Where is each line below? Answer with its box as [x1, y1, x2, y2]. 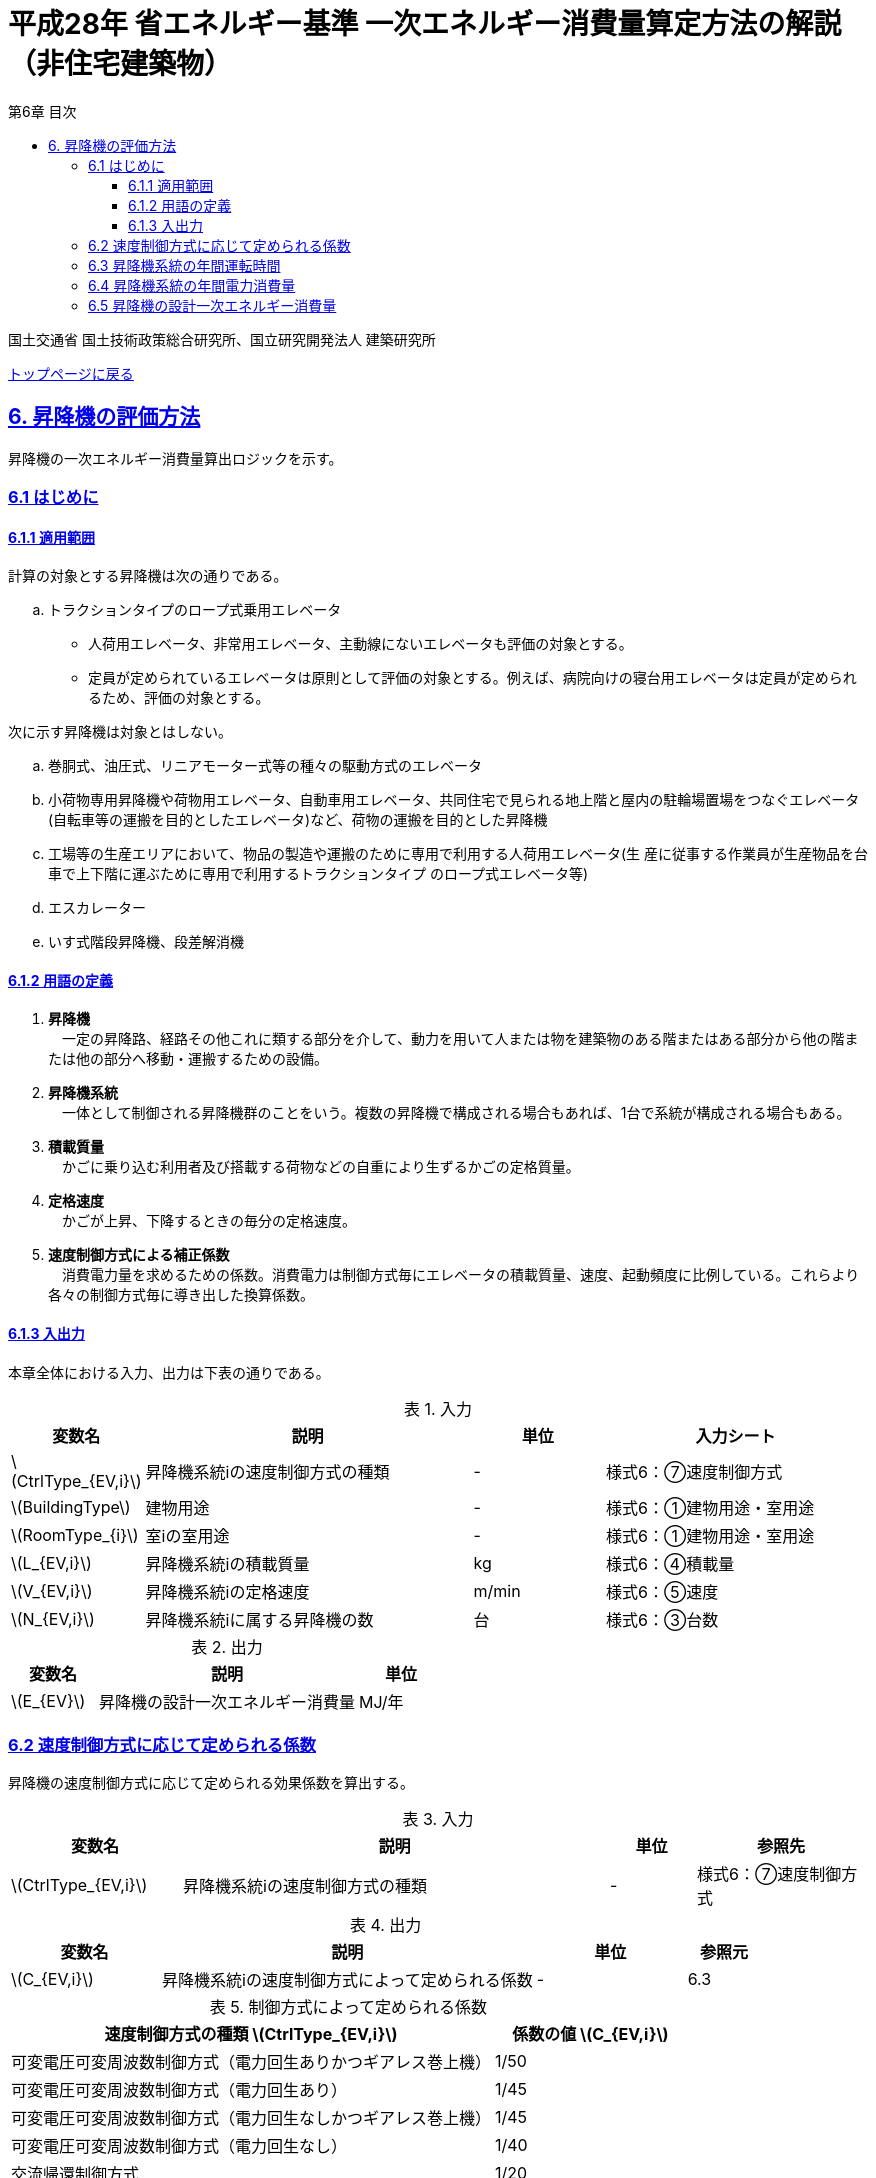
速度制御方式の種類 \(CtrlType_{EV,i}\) [104, 2024, 398, 2045]
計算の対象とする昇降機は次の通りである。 [8, 567, 288, 585]
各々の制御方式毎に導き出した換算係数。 [48, 1286, 314, 1304]
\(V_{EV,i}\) [11, 1580, 93, 1601]
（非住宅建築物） [8, 47, 233, 81]
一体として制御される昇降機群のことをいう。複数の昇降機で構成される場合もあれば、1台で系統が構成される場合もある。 [61, 1104, 851, 1122]
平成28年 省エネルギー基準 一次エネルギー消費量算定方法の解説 [8, 7, 842, 41]
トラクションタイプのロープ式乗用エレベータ [48, 601, 342, 619]
